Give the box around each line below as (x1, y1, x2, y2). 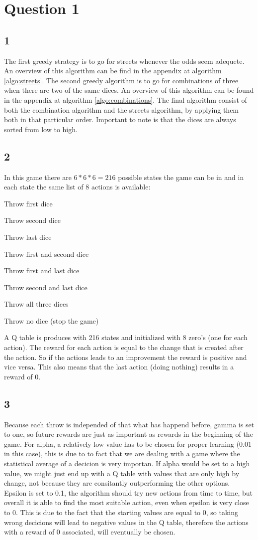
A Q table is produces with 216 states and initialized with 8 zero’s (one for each (4, 332, 248, 343)
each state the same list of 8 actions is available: (4, 181, 151, 192)
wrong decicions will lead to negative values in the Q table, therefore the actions (4, 517, 249, 527)
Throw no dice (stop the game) (4, 315, 99, 326)
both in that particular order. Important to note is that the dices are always (4, 114, 236, 125)
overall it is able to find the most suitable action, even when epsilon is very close (4, 497, 249, 508)
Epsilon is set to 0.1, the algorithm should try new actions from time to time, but (4, 487, 253, 498)
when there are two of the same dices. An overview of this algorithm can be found (4, 85, 254, 95)
